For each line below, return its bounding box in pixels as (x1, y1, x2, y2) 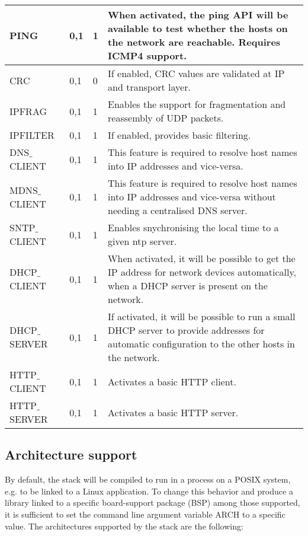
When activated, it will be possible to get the (108, 251, 296, 265)
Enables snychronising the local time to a (108, 221, 279, 234)
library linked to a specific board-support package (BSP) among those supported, (5, 496, 300, 509)
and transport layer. (108, 80, 191, 94)
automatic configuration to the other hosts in (108, 337, 295, 350)
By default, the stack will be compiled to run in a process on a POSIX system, (5, 473, 291, 486)
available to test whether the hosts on (108, 21, 288, 35)
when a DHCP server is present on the (108, 279, 268, 292)
